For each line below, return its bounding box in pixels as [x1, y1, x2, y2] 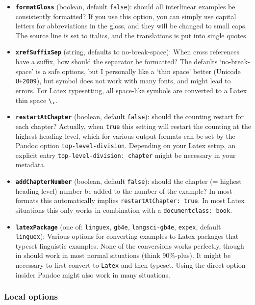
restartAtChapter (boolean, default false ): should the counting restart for [15, 111, 244, 122]
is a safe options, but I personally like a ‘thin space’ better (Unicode [36, 66, 241, 76]
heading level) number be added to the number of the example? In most [15, 185, 232, 196]
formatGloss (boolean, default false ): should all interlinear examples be [15, 1, 235, 11]
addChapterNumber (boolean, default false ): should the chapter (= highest [15, 176, 242, 186]
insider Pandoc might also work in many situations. [15, 269, 171, 280]
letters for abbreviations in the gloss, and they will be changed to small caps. [15, 21, 247, 31]
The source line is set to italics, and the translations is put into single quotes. [15, 30, 248, 40]
